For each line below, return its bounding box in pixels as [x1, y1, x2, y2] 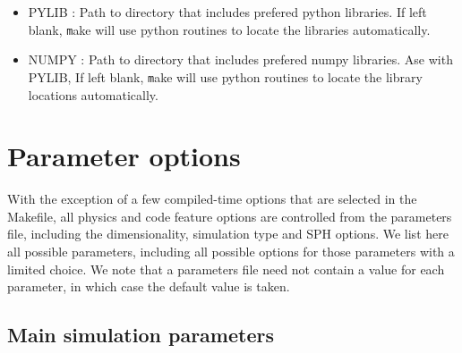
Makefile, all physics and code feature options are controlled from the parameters [7, 206, 452, 225]
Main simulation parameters [7, 321, 274, 349]
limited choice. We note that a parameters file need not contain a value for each [7, 259, 445, 278]
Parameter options [7, 138, 241, 174]
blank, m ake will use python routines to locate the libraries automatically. [28, 20, 431, 38]
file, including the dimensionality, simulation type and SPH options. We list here [7, 224, 449, 243]
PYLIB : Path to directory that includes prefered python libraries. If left [28, 3, 427, 21]
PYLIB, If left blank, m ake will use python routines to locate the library [28, 67, 423, 86]
